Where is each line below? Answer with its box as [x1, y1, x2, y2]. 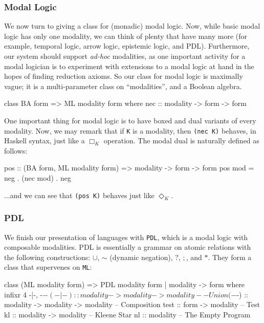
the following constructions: [4, 251, 91, 262]
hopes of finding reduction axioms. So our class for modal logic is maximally [4, 71, 243, 81]
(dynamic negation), [109, 251, 173, 262]
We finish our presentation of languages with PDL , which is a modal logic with [4, 231, 248, 242]
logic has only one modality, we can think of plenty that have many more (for [4, 30, 247, 41]
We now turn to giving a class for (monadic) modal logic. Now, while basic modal [4, 20, 260, 31]
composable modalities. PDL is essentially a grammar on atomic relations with [4, 242, 251, 252]
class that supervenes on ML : [4, 262, 92, 272]
